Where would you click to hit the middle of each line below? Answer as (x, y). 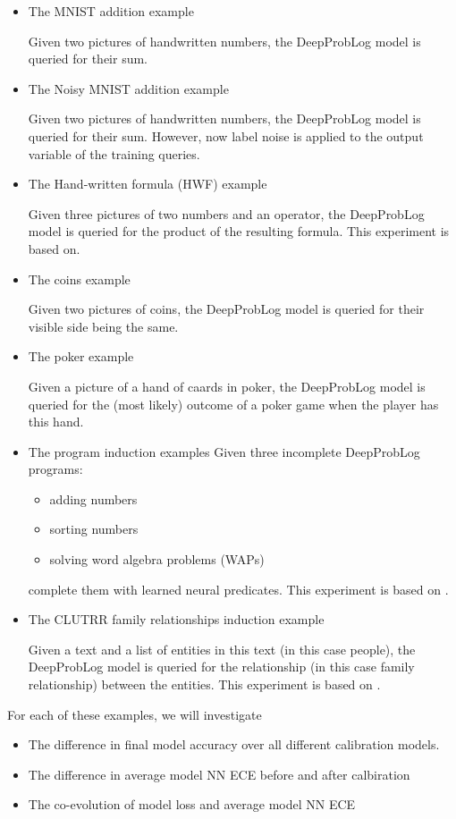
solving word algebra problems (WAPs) (157, 559)
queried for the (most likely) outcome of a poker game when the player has (233, 404)
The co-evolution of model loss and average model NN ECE (192, 804)
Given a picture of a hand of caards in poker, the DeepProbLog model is (227, 386)
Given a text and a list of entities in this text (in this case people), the (222, 649)
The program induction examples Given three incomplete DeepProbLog (224, 451)
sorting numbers (94, 529)
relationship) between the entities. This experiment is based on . (204, 684)
